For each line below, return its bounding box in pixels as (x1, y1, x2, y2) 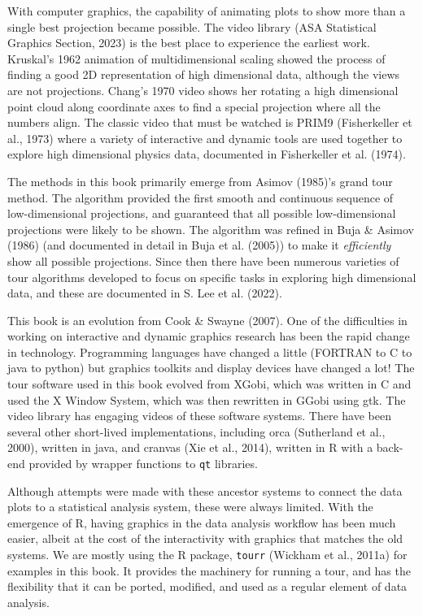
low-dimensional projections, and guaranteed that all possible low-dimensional (7, 205, 396, 222)
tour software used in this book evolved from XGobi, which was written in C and (7, 375, 412, 393)
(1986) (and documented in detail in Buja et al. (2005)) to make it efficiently (7, 236, 391, 254)
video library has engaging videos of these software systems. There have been (7, 407, 391, 424)
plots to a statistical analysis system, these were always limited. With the (7, 498, 373, 515)
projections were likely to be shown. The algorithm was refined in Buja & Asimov (7, 220, 414, 237)
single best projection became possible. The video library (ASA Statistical (7, 18, 377, 35)
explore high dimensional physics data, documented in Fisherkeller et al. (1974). (7, 145, 406, 163)
